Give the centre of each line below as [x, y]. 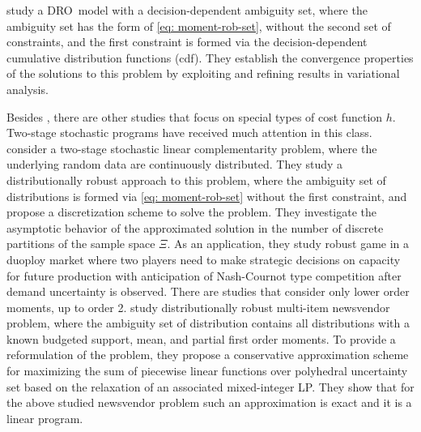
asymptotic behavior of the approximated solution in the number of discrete [195, 227]
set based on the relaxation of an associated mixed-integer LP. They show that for [210, 386]
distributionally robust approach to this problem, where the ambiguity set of [196, 180]
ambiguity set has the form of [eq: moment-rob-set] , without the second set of [199, 26]
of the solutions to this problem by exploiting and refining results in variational [203, 73]
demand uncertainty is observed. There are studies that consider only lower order [208, 291]
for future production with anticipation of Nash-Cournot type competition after [204, 275]
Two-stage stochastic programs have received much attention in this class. [189, 133]
